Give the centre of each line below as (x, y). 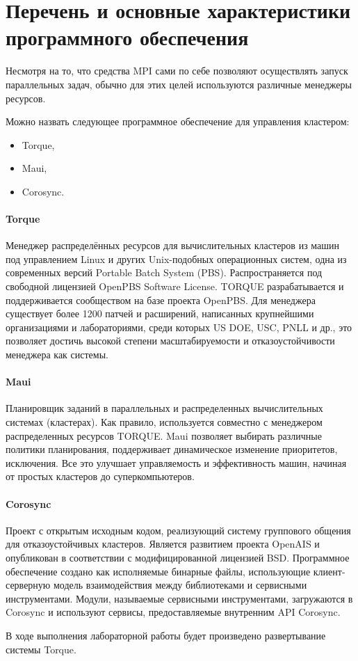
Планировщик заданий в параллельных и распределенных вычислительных (164, 408)
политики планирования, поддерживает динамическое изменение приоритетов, (172, 449)
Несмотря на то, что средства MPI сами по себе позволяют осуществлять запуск (177, 71)
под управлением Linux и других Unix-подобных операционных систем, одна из (176, 258)
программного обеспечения (127, 37)
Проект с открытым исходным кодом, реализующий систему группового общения (178, 530)
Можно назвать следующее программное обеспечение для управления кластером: (178, 121)
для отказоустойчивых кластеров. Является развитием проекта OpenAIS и (163, 544)
